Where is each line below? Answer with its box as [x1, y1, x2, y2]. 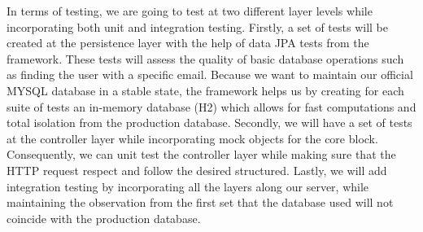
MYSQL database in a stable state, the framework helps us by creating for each [7, 81, 404, 98]
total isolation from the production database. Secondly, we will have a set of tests [7, 114, 412, 131]
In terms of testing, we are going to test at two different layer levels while [7, 2, 373, 19]
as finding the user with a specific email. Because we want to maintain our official [7, 66, 413, 83]
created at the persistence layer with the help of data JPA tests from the [7, 34, 369, 51]
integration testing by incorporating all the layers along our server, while [7, 177, 369, 195]
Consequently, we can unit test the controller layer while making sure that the [7, 146, 396, 163]
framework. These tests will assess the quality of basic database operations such [7, 50, 404, 67]
